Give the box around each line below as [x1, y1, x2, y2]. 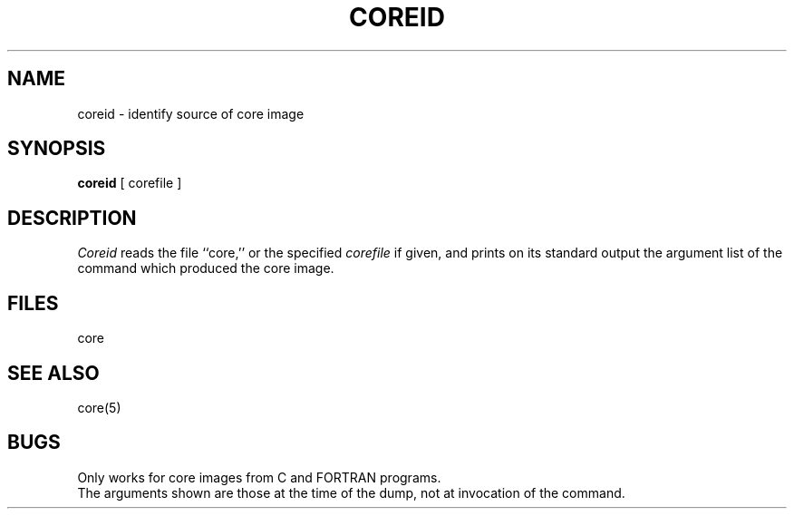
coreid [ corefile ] [77, 175, 182, 191]
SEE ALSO [7, 361, 100, 385]
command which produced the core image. [77, 260, 334, 277]
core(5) [77, 399, 121, 415]
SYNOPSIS [7, 137, 106, 161]
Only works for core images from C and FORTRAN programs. [77, 469, 441, 485]
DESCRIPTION [7, 206, 137, 229]
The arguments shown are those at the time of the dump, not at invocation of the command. [77, 484, 625, 501]
